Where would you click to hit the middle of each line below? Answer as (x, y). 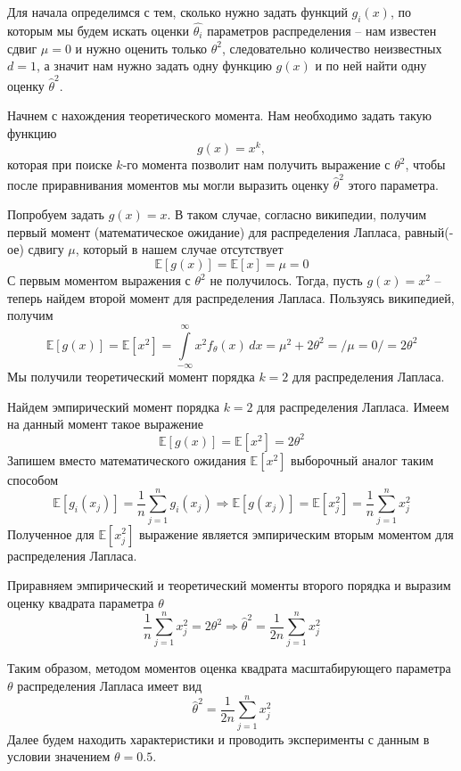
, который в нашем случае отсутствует (179, 249)
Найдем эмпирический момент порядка (113, 406)
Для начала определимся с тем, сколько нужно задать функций (177, 12)
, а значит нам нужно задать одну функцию (154, 66)
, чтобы (425, 164)
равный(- (429, 231)
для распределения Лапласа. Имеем (353, 406)
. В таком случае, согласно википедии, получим (297, 214)
